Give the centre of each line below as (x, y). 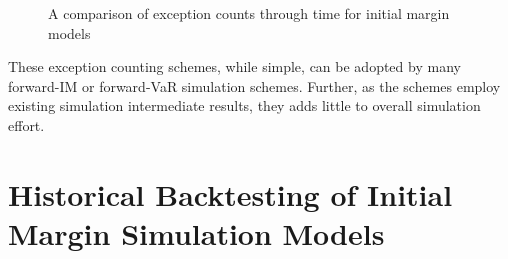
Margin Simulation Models (196, 232)
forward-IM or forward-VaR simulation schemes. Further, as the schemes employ (254, 85)
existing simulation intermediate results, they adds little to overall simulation (244, 105)
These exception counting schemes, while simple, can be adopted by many (234, 66)
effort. (26, 124)
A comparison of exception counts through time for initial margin (249, 13)
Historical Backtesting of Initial (230, 193)
